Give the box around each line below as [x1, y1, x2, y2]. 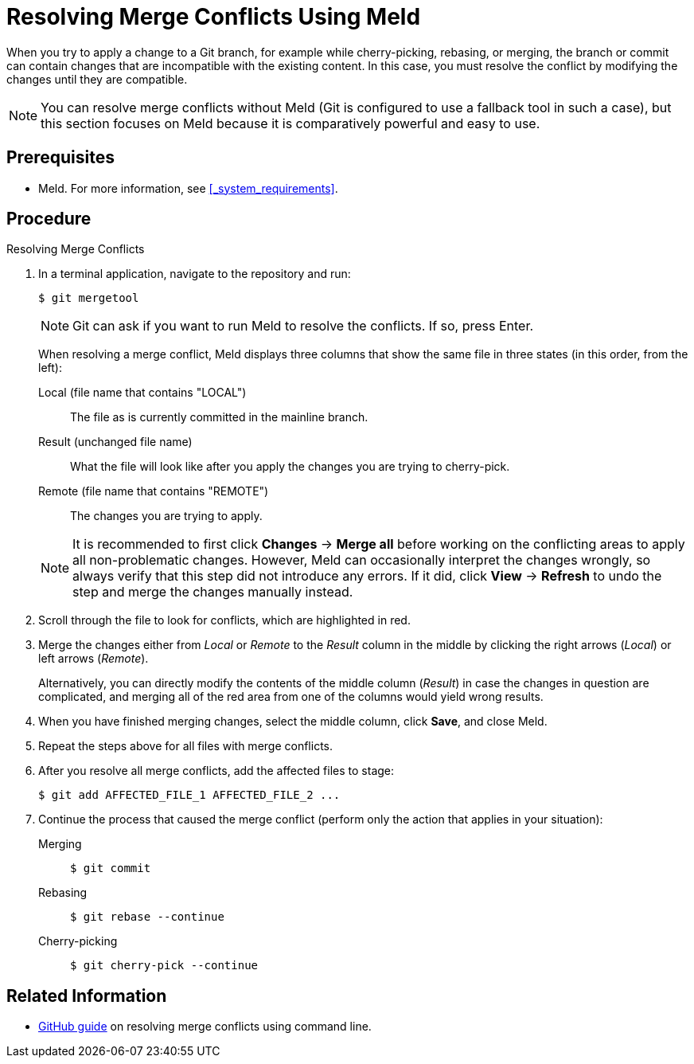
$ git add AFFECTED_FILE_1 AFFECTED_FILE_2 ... [38, 788, 341, 802]
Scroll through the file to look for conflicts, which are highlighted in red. [38, 613, 411, 628]
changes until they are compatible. [6, 72, 188, 86]
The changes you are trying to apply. [70, 509, 263, 523]
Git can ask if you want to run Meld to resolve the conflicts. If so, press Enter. [72, 318, 534, 334]
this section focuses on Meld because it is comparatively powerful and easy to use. [41, 115, 540, 131]
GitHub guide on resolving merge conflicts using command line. [38, 1019, 372, 1034]
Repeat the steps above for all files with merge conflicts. [38, 739, 333, 753]
